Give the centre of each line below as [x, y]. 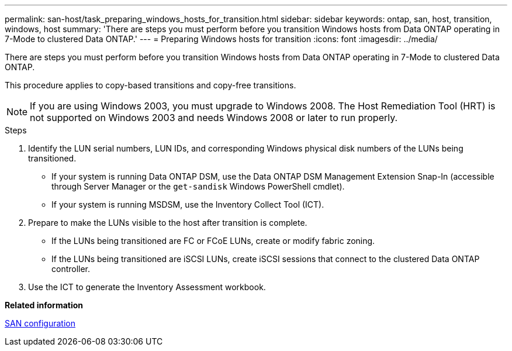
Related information [44, 305]
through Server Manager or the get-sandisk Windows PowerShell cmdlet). [198, 186]
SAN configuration [40, 323]
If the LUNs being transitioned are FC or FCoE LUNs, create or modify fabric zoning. [213, 241]
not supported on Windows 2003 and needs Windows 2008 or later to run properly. [214, 118]
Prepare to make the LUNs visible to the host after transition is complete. [168, 223]
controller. [71, 269]
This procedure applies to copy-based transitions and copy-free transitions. [151, 85]
